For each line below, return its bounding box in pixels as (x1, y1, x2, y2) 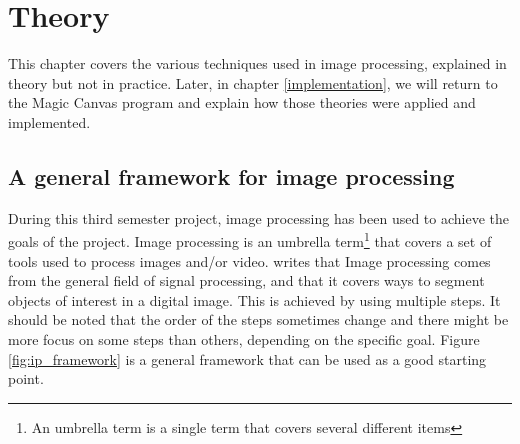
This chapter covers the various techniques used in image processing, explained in (8, 53, 507, 74)
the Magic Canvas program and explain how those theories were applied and (8, 92, 476, 113)
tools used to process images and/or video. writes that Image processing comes (8, 250, 491, 271)
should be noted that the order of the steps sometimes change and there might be (8, 309, 509, 330)
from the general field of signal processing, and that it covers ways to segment (8, 270, 485, 291)
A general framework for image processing (8, 160, 455, 191)
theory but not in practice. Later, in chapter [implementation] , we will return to (8, 72, 498, 93)
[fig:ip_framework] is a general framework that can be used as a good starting (8, 348, 487, 369)
